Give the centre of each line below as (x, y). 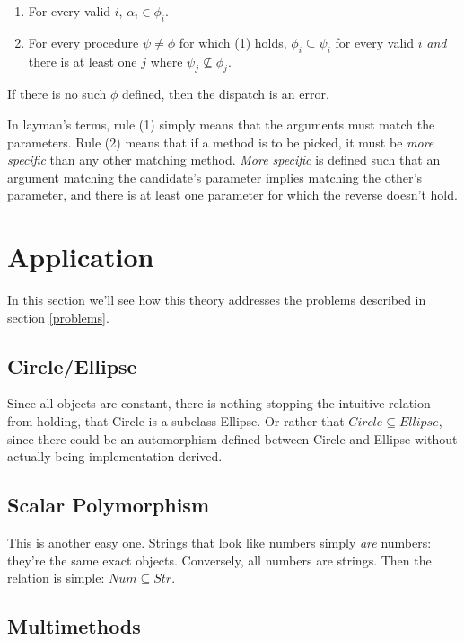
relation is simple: (56, 578)
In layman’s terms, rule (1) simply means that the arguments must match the (221, 124)
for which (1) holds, (233, 42)
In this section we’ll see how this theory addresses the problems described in (217, 300)
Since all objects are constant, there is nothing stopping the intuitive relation (219, 403)
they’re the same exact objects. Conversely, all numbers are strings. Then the (219, 560)
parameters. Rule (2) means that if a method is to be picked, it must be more (221, 142)
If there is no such (57, 94)
